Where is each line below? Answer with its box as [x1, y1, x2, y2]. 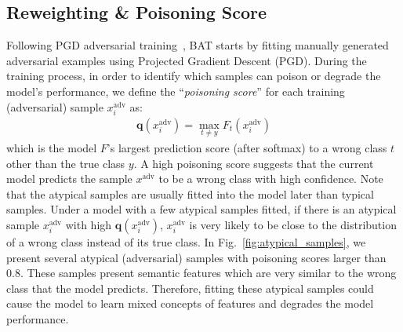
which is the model [6, 139, 97, 155]
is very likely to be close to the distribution [189, 216, 397, 232]
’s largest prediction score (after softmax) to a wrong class [107, 139, 387, 155]
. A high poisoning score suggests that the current [133, 155, 374, 171]
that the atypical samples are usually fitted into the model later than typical [6, 185, 374, 202]
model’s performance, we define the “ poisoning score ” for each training [6, 82, 345, 99]
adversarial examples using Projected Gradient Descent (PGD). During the [6, 52, 367, 68]
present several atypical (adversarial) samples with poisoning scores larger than [6, 249, 387, 265]
